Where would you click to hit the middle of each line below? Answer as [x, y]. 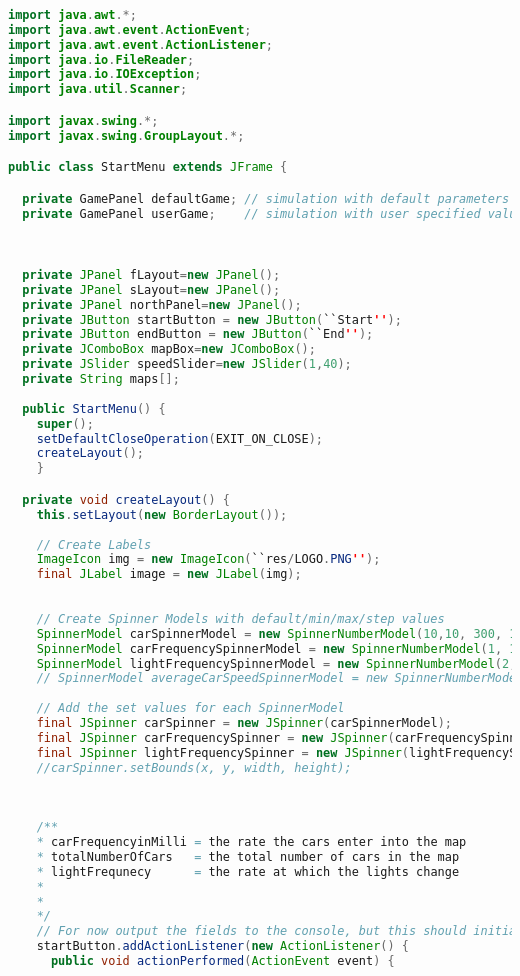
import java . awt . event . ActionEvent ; [130, 29]
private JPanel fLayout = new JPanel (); [151, 274]
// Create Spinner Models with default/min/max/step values [240, 618]
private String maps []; [101, 379]
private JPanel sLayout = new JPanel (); [151, 289]
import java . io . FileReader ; [101, 59]
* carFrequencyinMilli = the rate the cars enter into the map [251, 842]
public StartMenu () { [94, 408]
